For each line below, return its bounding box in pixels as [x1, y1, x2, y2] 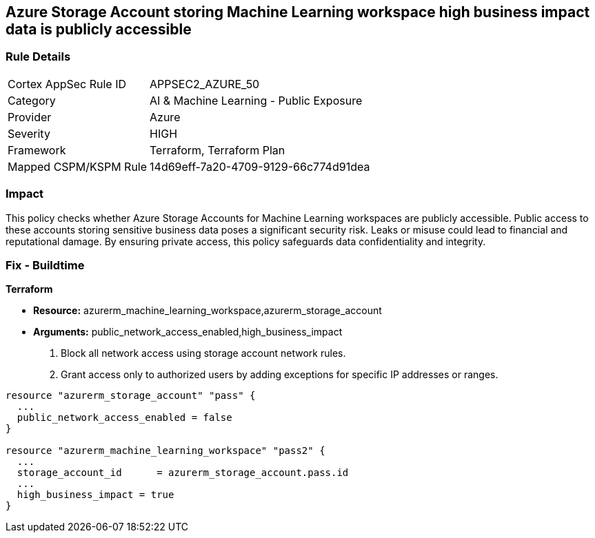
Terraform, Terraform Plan [150, 143, 285, 157]
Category [8, 93, 56, 107]
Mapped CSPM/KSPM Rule [8, 159, 148, 174]
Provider [8, 110, 52, 124]
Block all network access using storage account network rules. [61, 347, 346, 360]
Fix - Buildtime [6, 258, 85, 272]
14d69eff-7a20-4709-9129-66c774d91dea [150, 159, 370, 174]
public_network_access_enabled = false [17, 412, 232, 424]
